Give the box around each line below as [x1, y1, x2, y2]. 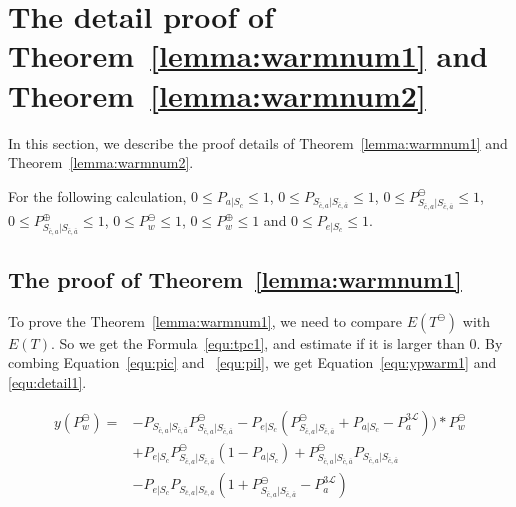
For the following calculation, [8, 185, 187, 206]
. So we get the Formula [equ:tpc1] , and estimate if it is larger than [51, 332, 465, 353]
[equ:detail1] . [8, 372, 87, 393]
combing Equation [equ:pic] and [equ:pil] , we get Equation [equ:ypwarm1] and [8, 352, 497, 373]
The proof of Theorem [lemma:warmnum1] [8, 264, 462, 295]
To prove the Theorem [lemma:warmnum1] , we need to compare [8, 310, 403, 331]
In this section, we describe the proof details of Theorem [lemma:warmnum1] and [8, 132, 508, 153]
